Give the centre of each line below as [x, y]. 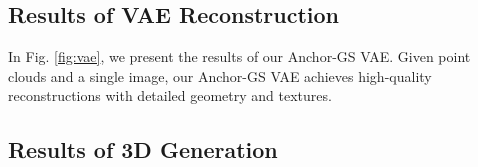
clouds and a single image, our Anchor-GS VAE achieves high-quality [220, 75]
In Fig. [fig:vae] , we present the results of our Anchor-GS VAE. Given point [239, 56]
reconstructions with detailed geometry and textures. [170, 95]
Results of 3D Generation [143, 149]
